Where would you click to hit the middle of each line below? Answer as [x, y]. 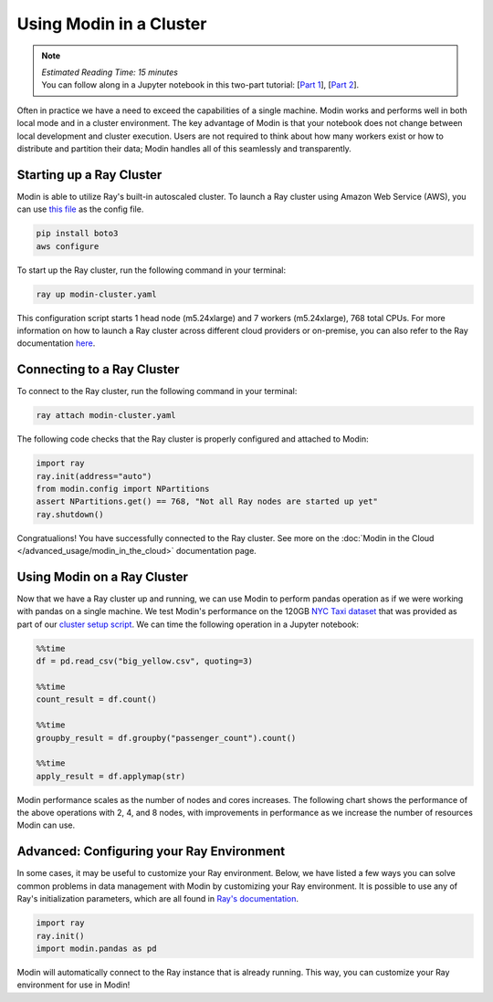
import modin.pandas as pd [96, 948]
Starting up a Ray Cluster [89, 175]
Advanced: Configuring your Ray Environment [151, 852]
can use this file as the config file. [80, 209]
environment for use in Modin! [73, 985]
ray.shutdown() [70, 514]
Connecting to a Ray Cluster [98, 370]
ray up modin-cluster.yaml [96, 294]
